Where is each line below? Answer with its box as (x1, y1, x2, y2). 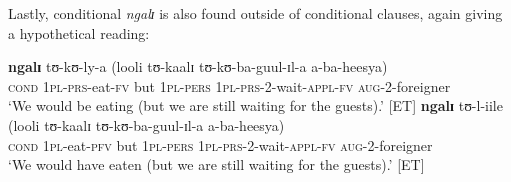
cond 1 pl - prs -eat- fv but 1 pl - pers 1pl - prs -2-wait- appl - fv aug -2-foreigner (8, 75, 451, 96)
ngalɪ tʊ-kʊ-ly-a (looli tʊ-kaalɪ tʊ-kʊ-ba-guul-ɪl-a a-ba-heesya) (8, 56, 388, 77)
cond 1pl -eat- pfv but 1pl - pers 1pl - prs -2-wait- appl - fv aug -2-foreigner (8, 134, 433, 155)
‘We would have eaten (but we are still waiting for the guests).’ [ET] (8, 154, 425, 175)
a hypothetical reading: (8, 22, 150, 43)
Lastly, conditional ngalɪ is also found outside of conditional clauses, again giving (8, 3, 503, 23)
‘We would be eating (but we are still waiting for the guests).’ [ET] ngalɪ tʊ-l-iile (8, 95, 503, 116)
